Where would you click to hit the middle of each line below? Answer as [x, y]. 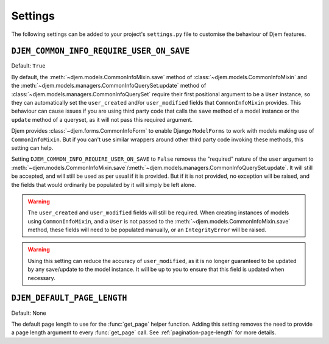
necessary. [42, 278]
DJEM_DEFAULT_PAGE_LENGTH [69, 298]
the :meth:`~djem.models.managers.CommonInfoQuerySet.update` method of [109, 86]
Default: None [29, 313]
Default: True [28, 66]
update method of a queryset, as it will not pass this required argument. [102, 119]
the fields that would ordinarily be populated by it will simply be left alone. [104, 184]
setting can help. [32, 148]
